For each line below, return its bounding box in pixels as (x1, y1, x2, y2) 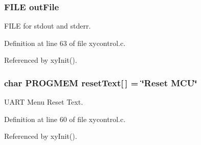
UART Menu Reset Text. (4, 96, 83, 107)
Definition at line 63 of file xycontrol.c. (4, 37, 126, 48)
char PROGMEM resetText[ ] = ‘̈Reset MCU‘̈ (4, 76, 197, 89)
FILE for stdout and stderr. (4, 20, 91, 31)
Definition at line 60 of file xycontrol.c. (4, 113, 126, 124)
